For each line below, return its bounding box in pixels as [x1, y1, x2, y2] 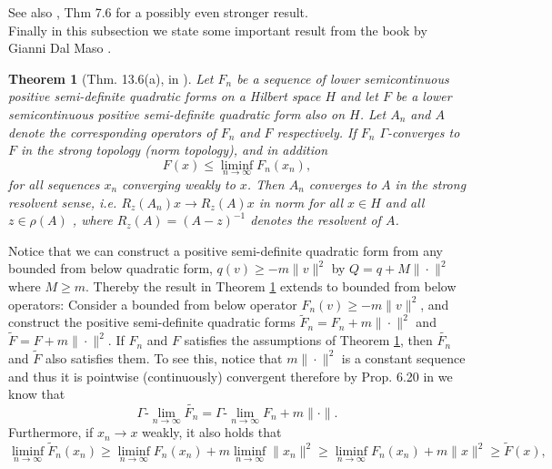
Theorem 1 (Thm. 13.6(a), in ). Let [8, 68, 214, 87]
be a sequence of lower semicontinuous [236, 68, 449, 87]
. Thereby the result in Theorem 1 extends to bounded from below [85, 276, 457, 295]
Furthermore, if [8, 423, 94, 442]
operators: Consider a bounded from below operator [8, 294, 297, 313]
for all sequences [8, 174, 100, 193]
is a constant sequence [341, 348, 466, 367]
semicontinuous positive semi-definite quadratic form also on [8, 104, 346, 123]
